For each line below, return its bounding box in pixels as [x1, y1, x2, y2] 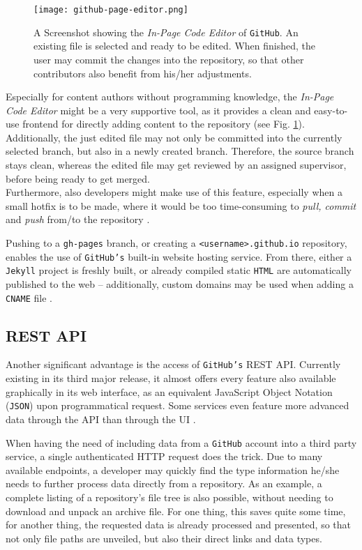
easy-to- [314, 102, 348, 117]
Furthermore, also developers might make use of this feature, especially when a [6, 185, 342, 199]
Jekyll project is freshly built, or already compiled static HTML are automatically [6, 263, 352, 277]
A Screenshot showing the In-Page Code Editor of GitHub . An [33, 24, 299, 39]
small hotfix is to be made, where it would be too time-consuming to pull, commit [6, 198, 356, 213]
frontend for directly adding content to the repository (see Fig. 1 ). [22, 116, 305, 131]
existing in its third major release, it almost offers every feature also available [6, 371, 336, 385]
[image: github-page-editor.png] [33, 5, 188, 15]
